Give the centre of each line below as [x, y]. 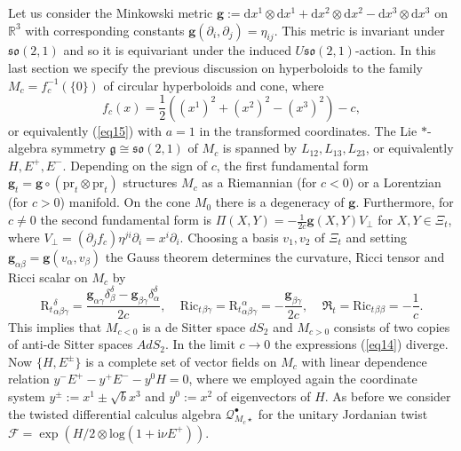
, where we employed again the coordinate [303, 379]
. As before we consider [388, 396]
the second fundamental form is [126, 220]
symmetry [79, 148]
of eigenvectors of [263, 396]
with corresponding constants [105, 30]
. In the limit [200, 344]
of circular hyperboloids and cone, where [214, 85]
